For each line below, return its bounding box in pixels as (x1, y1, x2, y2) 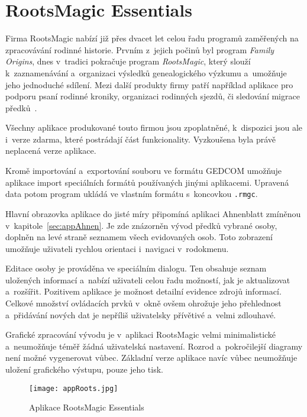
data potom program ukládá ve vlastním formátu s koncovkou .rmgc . (5, 188, 258, 200)
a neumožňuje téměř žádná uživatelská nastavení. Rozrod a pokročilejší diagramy (5, 340, 303, 352)
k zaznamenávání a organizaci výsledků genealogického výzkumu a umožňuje (5, 66, 287, 79)
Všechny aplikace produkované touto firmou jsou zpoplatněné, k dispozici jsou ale (5, 121, 303, 134)
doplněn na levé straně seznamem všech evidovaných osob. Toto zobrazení (5, 231, 273, 243)
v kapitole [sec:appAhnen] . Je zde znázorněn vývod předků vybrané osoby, (5, 219, 277, 231)
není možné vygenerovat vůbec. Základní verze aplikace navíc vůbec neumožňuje (5, 351, 298, 364)
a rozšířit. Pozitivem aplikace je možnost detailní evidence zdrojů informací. (5, 285, 282, 298)
